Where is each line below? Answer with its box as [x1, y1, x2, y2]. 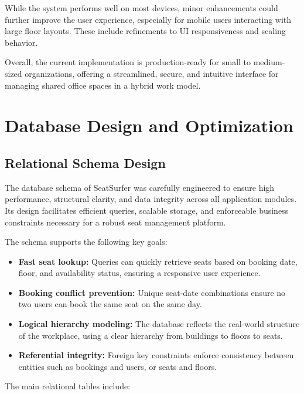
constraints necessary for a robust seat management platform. [5, 215, 226, 228]
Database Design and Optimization [5, 113, 293, 137]
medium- [253, 56, 285, 68]
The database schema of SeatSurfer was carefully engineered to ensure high [5, 181, 275, 193]
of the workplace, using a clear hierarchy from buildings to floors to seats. [18, 329, 283, 341]
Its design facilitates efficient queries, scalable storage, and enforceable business [5, 204, 289, 216]
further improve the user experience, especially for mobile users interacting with [5, 13, 292, 25]
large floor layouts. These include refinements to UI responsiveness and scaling [5, 25, 286, 37]
